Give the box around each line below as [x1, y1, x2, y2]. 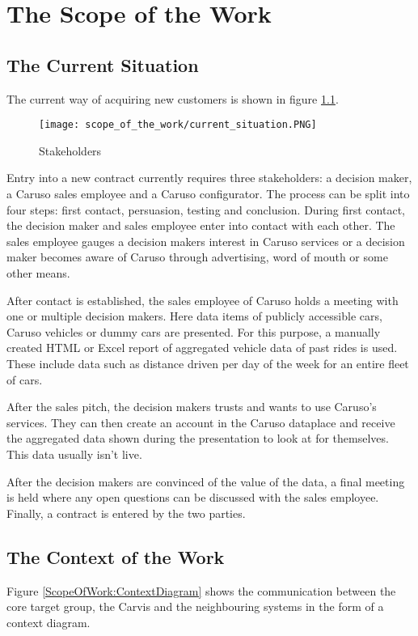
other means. [6, 264, 70, 281]
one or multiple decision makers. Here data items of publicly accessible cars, [6, 307, 382, 324]
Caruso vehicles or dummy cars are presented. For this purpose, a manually [6, 323, 381, 340]
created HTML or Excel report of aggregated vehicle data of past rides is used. [6, 339, 398, 356]
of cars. [6, 371, 43, 388]
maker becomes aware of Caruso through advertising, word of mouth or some [6, 248, 388, 265]
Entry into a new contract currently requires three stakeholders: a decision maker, [6, 169, 412, 186]
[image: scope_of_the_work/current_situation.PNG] [39, 119, 317, 131]
